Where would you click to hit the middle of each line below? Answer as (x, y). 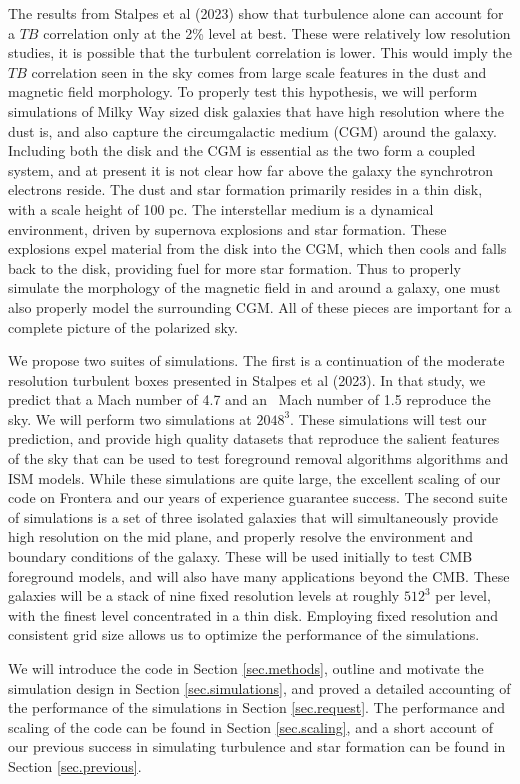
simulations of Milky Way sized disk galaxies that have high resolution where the (256, 110)
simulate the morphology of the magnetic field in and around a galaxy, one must (254, 287)
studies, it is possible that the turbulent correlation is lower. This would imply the (260, 52)
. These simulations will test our (388, 418)
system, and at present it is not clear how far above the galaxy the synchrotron (251, 169)
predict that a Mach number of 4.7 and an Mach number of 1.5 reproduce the (249, 399)
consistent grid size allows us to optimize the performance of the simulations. (244, 634)
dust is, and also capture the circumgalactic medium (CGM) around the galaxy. (252, 130)
